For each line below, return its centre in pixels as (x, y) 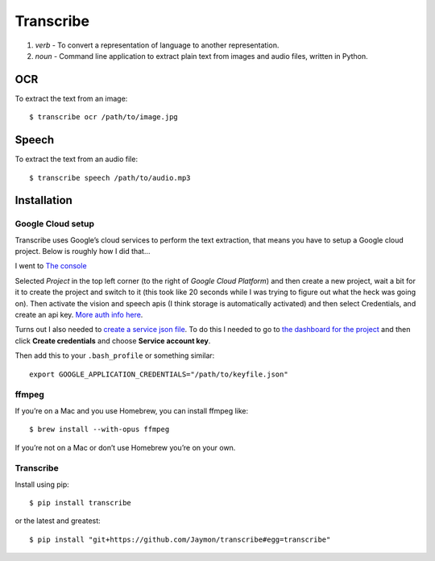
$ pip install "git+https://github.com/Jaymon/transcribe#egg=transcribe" (180, 539)
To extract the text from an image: (71, 98)
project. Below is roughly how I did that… (83, 251)
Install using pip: (42, 484)
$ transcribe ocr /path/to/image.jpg (104, 117)
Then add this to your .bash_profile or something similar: (115, 355)
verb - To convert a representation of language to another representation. (157, 45)
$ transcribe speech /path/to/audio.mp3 (110, 178)
